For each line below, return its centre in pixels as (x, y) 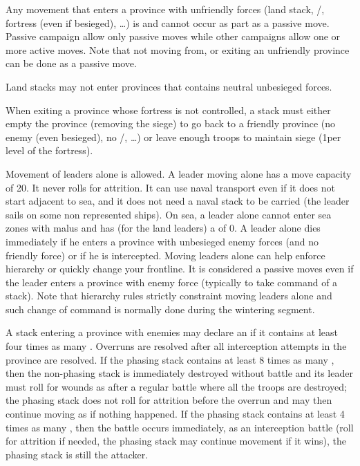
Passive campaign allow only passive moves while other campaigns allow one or (173, 36)
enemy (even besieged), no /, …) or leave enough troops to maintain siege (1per (173, 137)
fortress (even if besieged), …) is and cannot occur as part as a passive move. (168, 22)
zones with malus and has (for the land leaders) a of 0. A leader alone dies (163, 228)
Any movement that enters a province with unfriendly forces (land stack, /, (165, 9)
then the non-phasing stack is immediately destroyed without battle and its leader (179, 373)
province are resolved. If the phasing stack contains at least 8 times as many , (170, 359)
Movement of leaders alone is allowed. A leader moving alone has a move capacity (179, 173)
